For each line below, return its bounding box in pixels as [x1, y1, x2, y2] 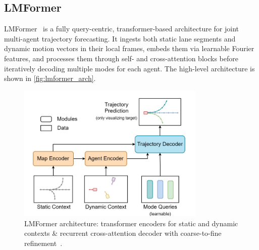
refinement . [24, 237, 63, 248]
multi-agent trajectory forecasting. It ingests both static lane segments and [4, 33, 236, 44]
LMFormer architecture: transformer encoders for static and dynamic [24, 218, 238, 228]
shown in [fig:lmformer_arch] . [4, 73, 96, 84]
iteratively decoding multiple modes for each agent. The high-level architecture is [4, 63, 255, 73]
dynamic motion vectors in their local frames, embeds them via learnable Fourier [4, 43, 254, 54]
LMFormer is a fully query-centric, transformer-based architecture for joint [4, 23, 239, 34]
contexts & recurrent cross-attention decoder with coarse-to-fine [24, 228, 222, 238]
